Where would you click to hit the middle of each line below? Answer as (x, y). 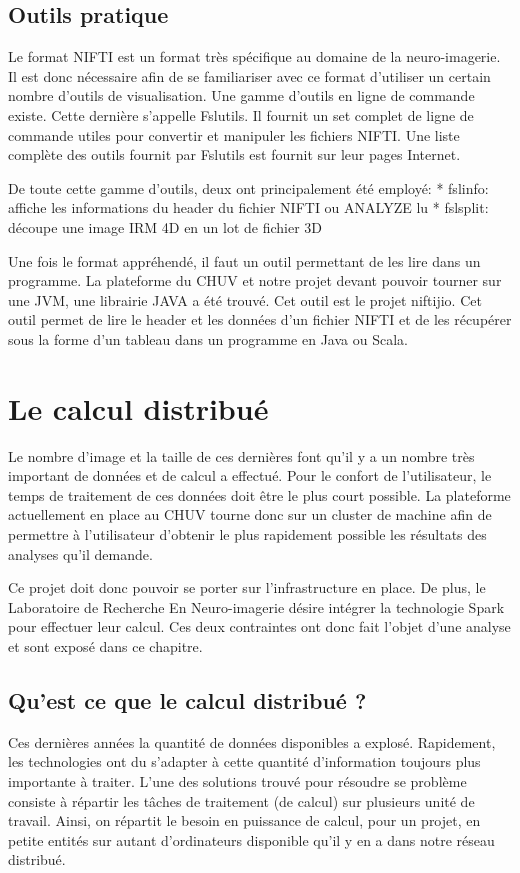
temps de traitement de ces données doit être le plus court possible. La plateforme (259, 494)
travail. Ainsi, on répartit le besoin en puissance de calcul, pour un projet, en (244, 820)
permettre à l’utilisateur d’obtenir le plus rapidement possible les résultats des (247, 534)
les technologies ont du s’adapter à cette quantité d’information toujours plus (244, 761)
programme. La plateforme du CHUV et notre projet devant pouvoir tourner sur (255, 280)
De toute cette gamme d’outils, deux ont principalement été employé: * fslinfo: (248, 187)
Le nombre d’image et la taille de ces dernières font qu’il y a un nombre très (241, 455)
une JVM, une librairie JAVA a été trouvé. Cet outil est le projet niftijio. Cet (245, 299)
